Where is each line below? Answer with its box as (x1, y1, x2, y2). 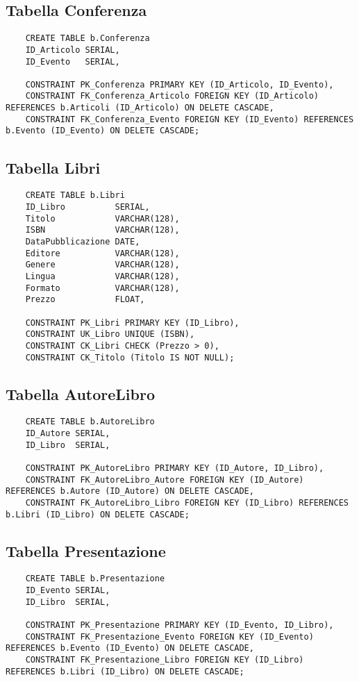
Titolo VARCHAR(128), (25, 213, 180, 224)
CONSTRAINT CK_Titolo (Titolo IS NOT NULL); (25, 352, 235, 363)
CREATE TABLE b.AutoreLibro (25, 417, 155, 427)
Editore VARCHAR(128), (25, 248, 180, 258)
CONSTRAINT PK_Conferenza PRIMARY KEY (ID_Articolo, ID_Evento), (25, 79, 334, 90)
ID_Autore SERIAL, (25, 429, 110, 439)
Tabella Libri (6, 156, 101, 178)
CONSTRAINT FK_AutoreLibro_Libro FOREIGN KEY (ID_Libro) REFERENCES (25, 497, 349, 508)
